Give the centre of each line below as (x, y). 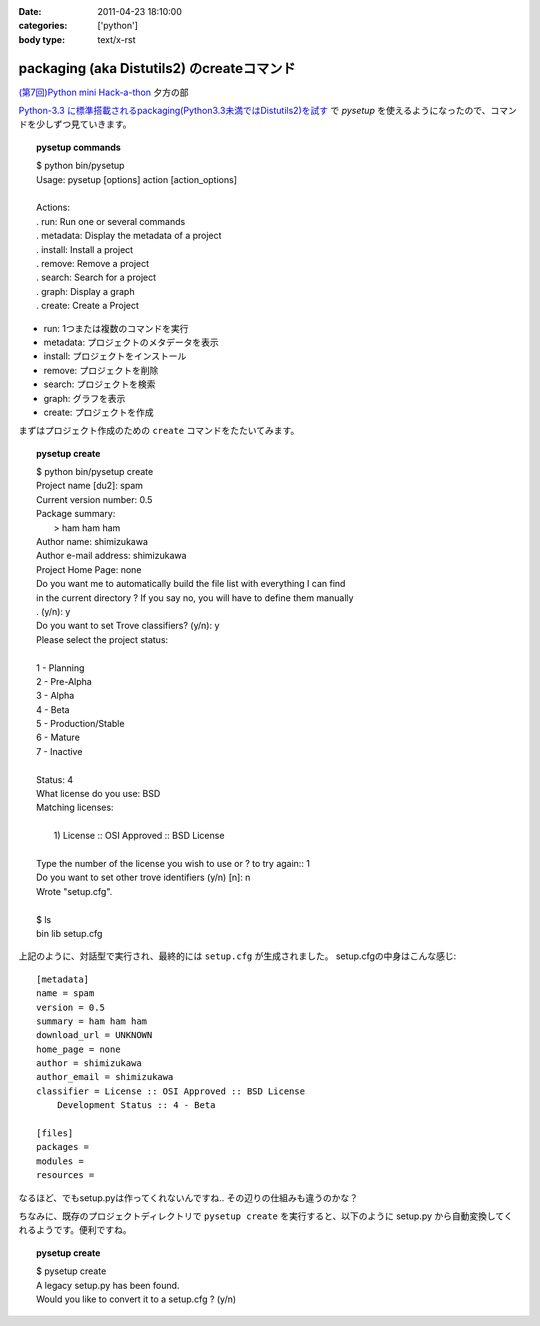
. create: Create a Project (88, 306)
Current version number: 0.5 (94, 499)
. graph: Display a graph (85, 291)
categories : (43, 26)
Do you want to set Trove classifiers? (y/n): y (128, 626)
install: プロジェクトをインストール (115, 356)
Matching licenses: (75, 807)
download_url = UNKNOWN (94, 1035)
